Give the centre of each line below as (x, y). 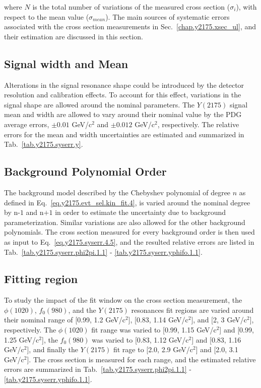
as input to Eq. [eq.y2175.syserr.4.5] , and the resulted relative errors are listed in (129, 241)
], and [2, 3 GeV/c (219, 320)
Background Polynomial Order (85, 171)
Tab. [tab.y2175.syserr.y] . (44, 144)
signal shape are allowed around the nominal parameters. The (99, 104)
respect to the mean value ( (47, 16)
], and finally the (52, 349)
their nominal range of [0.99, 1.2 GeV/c (65, 320)
